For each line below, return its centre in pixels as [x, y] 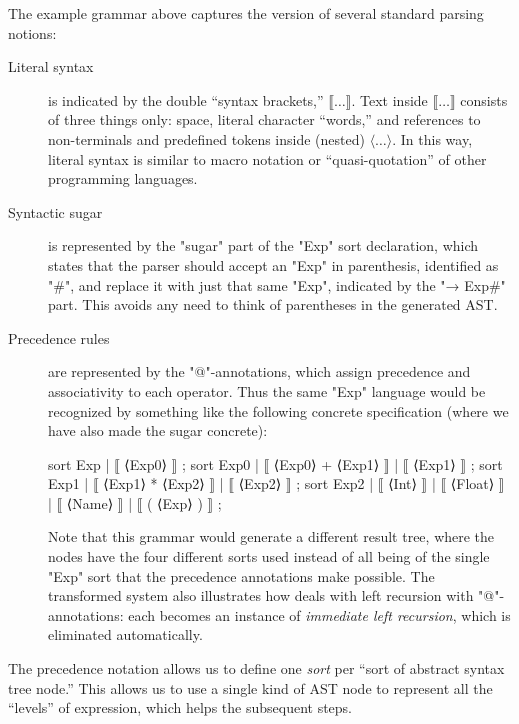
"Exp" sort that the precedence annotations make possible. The [241, 575]
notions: [32, 32]
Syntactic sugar [55, 211]
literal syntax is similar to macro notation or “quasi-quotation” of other [267, 158]
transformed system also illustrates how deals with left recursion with [261, 595]
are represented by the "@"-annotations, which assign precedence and [259, 371]
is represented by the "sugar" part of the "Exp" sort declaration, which [263, 245]
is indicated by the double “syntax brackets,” [186, 99]
